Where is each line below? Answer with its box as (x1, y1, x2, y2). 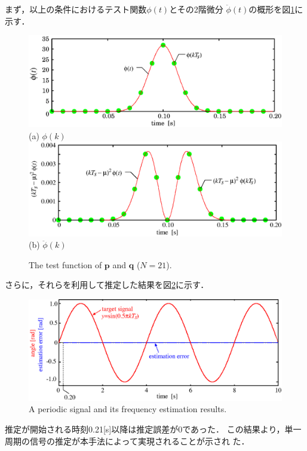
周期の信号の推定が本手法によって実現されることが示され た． (5, 434, 250, 447)
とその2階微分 (169, 3, 223, 15)
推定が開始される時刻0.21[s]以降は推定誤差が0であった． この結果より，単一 (5, 422, 302, 435)
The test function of (29, 258, 102, 271)
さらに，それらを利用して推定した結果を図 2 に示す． (5, 278, 209, 291)
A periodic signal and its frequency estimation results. (29, 403, 227, 415)
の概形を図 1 (248, 3, 295, 15)
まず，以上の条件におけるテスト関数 (5, 3, 147, 15)
